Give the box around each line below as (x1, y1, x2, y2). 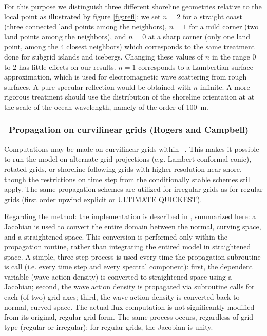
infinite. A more (200, 81, 250, 92)
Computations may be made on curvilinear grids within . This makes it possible (4, 143, 259, 154)
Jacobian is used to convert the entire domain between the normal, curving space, (4, 221, 261, 231)
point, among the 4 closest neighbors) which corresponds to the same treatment (4, 41, 255, 52)
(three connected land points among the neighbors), (4, 21, 167, 32)
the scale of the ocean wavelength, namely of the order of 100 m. (4, 101, 208, 112)
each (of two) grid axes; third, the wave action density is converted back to (4, 291, 240, 302)
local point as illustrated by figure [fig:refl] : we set (4, 11, 161, 22)
